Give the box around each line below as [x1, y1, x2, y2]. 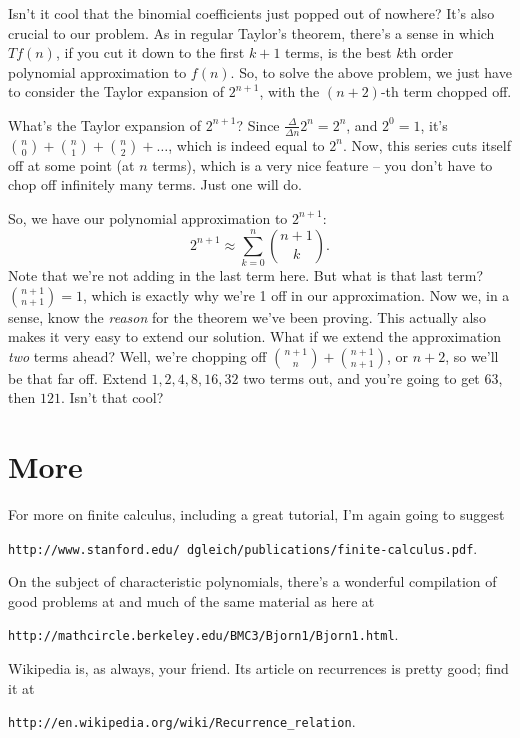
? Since [236, 114, 280, 135]
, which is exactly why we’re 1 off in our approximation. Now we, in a [82, 284, 510, 305]
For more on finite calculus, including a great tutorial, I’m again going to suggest [8, 504, 505, 524]
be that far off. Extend [8, 367, 147, 388]
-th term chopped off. [380, 81, 512, 102]
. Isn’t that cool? [60, 387, 164, 408]
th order [403, 42, 454, 63]
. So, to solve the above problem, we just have [230, 61, 512, 82]
